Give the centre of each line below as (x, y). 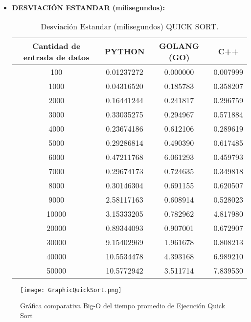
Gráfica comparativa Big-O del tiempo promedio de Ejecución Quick (123, 306)
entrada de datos (56, 57)
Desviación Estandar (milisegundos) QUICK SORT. (130, 26)
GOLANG (179, 46)
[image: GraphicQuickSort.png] (71, 290)
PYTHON (125, 51)
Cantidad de (57, 46)
